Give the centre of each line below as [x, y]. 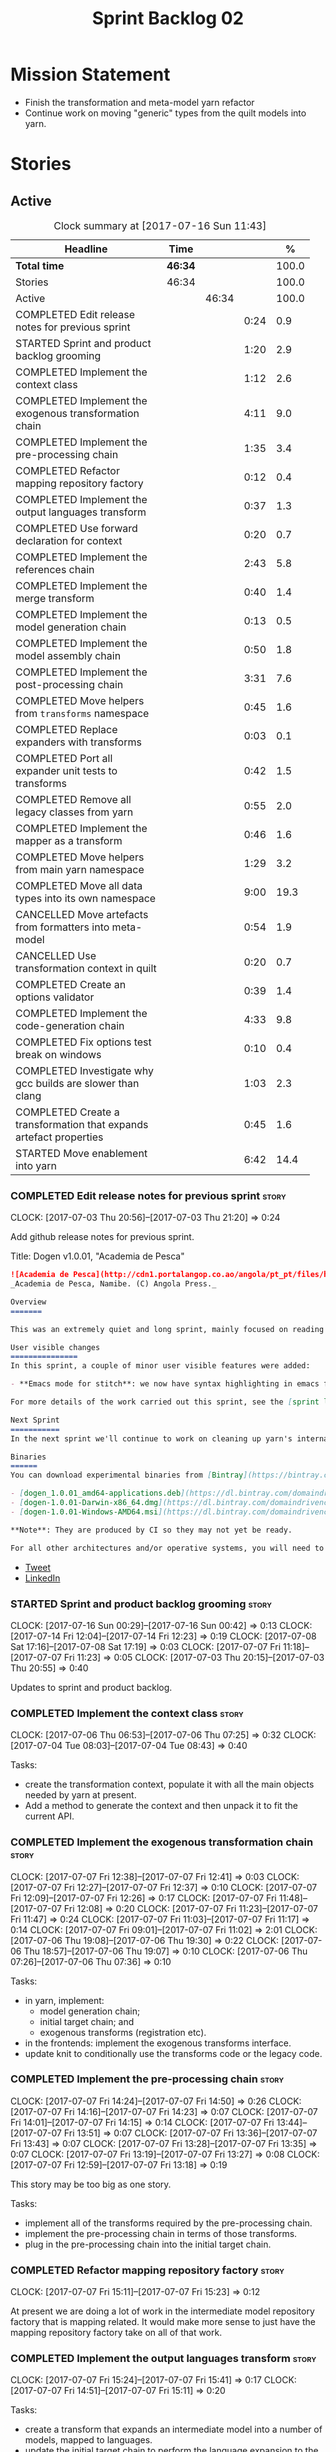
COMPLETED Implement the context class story [127, 1713]
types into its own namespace [86, 898]
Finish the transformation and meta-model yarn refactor [139, 102]
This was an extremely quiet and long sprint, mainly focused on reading [167, 1329]
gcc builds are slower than [77, 1083]
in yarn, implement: [64, 2000]
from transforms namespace [82, 713]
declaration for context [69, 540]
